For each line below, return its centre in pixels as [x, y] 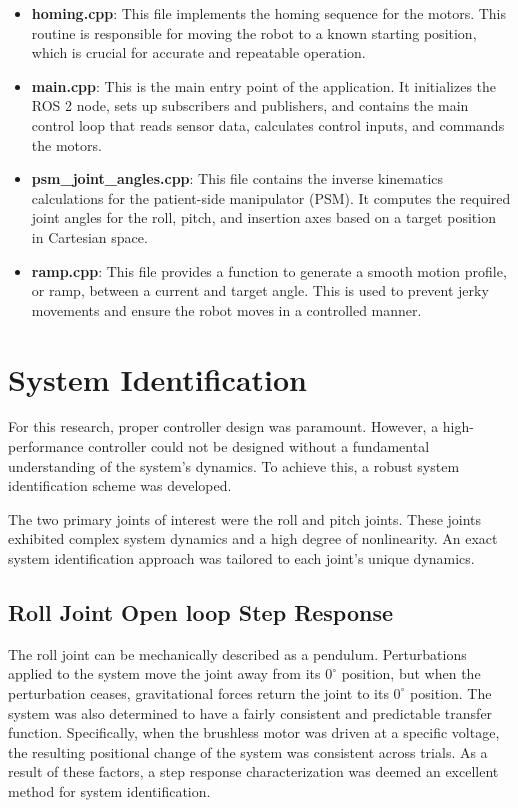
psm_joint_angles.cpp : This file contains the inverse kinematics [237, 178]
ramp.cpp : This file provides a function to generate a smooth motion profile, [269, 270]
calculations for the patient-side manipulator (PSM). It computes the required [271, 197]
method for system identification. [109, 790]
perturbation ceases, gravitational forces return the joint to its [198, 692]
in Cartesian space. [89, 236]
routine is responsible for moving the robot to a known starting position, [254, 32]
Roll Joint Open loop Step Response [201, 611]
